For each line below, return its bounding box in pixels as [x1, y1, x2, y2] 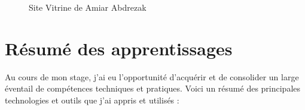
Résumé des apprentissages [5, 36, 233, 60]
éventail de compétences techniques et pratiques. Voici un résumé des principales [5, 82, 301, 95]
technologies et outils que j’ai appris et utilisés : [5, 93, 179, 106]
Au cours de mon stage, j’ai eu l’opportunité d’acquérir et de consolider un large [5, 70, 299, 83]
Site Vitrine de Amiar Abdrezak [29, 1, 147, 13]
